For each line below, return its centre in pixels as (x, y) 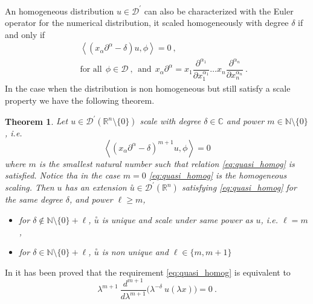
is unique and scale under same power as (177, 219)
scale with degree (170, 121)
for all (91, 70)
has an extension (96, 187)
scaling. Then (30, 187)
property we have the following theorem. (80, 100)
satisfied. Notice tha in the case (63, 175)
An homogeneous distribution (60, 11)
